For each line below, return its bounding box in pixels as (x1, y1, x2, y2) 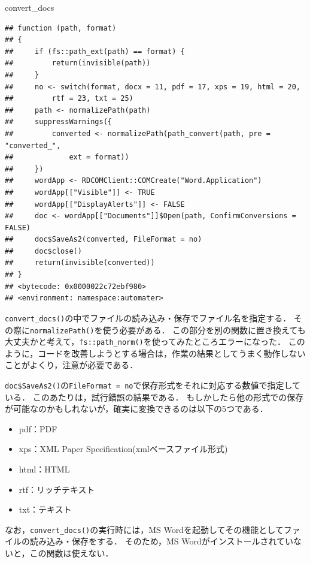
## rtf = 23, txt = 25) (5, 94, 133, 103)
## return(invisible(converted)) (5, 258, 155, 267)
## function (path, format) (5, 23, 117, 32)
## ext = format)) (5, 153, 129, 162)
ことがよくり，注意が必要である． (5, 359, 138, 371)
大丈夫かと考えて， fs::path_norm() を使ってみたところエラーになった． (5, 335, 286, 348)
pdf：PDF (19, 422, 57, 435)
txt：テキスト (19, 503, 72, 516)
